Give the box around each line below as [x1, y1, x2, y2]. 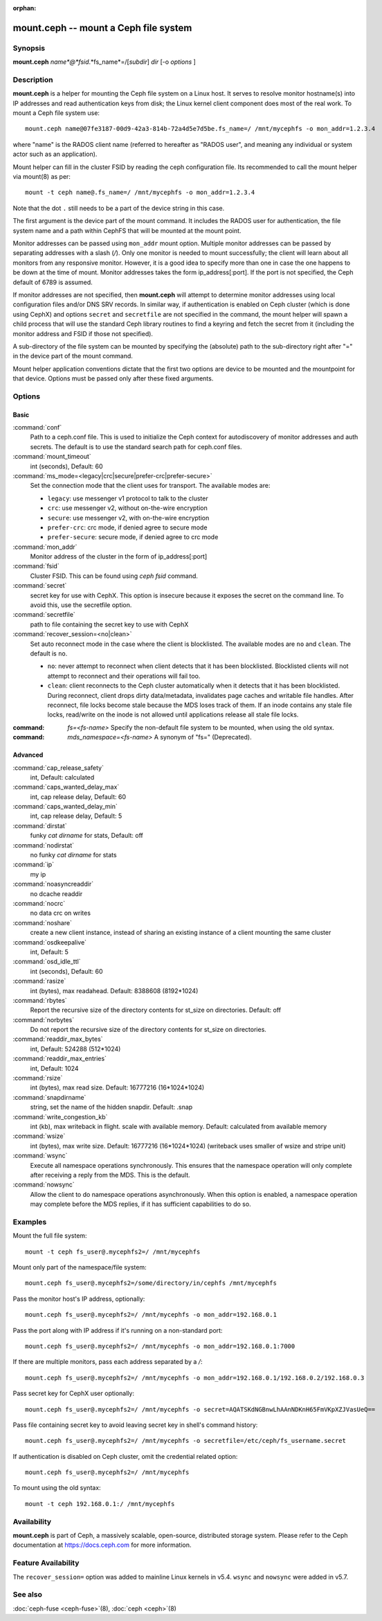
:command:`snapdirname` [12, 1093, 87, 1101]
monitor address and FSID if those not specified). [12, 329, 154, 338]
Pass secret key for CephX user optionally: [12, 1390, 135, 1398]
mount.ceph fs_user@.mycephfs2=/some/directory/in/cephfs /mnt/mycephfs [25, 1279, 277, 1287]
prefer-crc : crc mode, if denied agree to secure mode [47, 523, 208, 532]
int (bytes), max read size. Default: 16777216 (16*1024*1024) [30, 1083, 205, 1092]
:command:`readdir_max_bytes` [12, 1035, 103, 1043]
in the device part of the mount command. [12, 352, 133, 360]
